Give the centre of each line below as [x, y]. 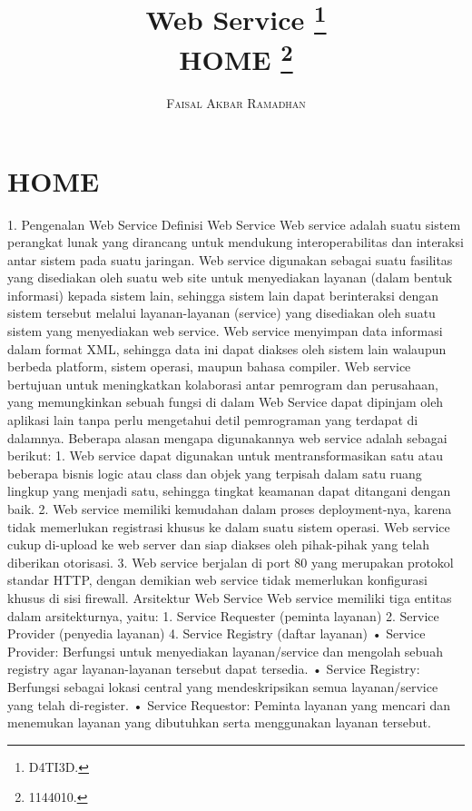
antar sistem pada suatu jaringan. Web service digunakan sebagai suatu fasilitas [230, 259]
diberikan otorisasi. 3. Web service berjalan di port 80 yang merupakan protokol [231, 562]
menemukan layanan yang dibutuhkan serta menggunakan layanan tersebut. [219, 722]
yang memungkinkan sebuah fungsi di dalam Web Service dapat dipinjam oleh [226, 402]
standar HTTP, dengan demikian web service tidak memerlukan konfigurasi [217, 580]
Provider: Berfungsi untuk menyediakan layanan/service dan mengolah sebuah [225, 651]
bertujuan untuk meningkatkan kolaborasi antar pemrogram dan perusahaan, [223, 384]
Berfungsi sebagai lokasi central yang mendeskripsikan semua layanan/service [223, 686]
